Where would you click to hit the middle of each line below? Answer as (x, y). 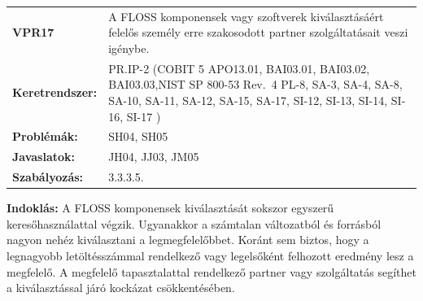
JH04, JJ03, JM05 (154, 157)
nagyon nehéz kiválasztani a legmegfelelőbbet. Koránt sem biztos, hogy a (188, 240)
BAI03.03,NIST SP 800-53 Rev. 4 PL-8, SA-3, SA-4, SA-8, (255, 84)
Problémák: (45, 136)
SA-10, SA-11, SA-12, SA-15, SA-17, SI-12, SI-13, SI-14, (248, 100)
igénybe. (129, 48)
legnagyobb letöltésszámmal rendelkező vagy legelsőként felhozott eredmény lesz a (210, 255)
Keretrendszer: (55, 92)
